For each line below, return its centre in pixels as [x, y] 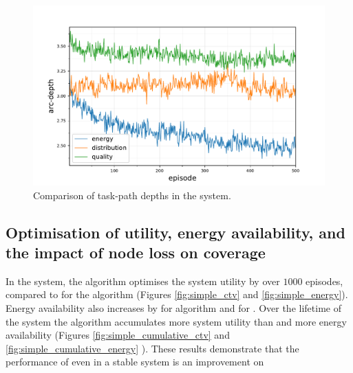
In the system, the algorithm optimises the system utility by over [143, 281]
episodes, [324, 281]
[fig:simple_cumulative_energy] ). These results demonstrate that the [152, 348]
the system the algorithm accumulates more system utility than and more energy [176, 321]
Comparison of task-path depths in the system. [132, 195]
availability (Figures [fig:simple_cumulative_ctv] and [118, 335]
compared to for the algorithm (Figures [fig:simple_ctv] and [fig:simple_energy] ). [177, 294]
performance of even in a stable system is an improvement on [135, 362]
